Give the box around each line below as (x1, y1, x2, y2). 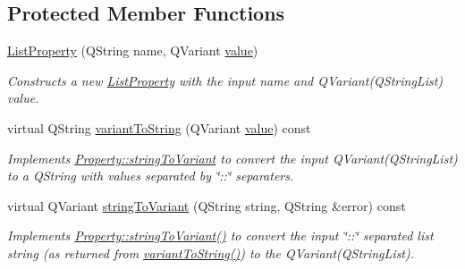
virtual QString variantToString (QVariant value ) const (7, 118, 311, 137)
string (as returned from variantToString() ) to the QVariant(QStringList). (7, 243, 415, 262)
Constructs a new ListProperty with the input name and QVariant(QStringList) (7, 71, 444, 89)
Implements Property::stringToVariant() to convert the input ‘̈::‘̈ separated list (7, 226, 434, 245)
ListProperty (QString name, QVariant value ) (7, 41, 258, 60)
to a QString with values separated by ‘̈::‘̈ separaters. (7, 166, 294, 185)
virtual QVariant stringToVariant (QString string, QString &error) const (7, 196, 406, 214)
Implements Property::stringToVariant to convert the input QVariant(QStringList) (7, 148, 458, 167)
